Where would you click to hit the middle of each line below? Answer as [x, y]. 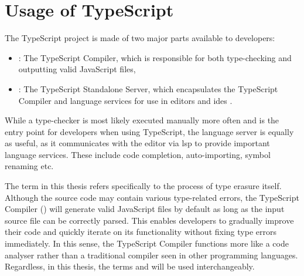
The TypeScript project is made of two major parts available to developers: [140, 38]
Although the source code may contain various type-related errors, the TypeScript [152, 197]
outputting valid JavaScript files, [77, 69]
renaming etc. [29, 166]
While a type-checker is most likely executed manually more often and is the [142, 120]
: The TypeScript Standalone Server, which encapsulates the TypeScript [148, 88]
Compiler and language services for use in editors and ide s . [125, 100]
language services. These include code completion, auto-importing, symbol [138, 154]
